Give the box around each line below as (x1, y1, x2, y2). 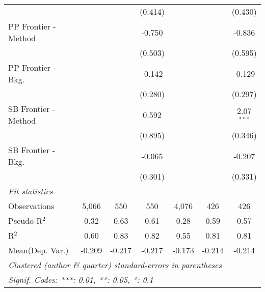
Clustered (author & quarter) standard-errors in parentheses (8, 259, 222, 271)
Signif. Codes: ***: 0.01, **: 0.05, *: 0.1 (8, 274, 153, 285)
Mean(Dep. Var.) (8, 244, 69, 256)
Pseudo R (8, 215, 43, 226)
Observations (8, 200, 55, 212)
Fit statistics (8, 185, 53, 197)
